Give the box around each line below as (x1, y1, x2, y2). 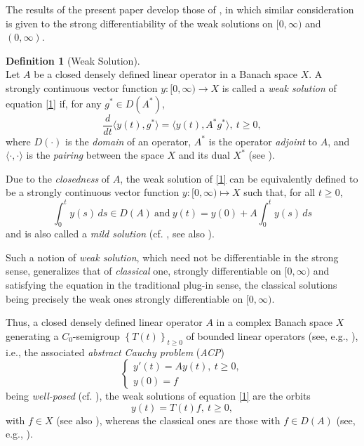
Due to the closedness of (6, 171, 110, 185)
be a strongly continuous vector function (6, 185, 180, 199)
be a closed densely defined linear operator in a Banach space (34, 67, 298, 81)
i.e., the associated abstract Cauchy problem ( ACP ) (6, 344, 224, 359)
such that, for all (243, 185, 316, 199)
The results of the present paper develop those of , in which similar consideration (6, 2, 354, 16)
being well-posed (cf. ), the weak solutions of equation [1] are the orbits (6, 388, 311, 403)
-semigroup (72, 328, 120, 343)
